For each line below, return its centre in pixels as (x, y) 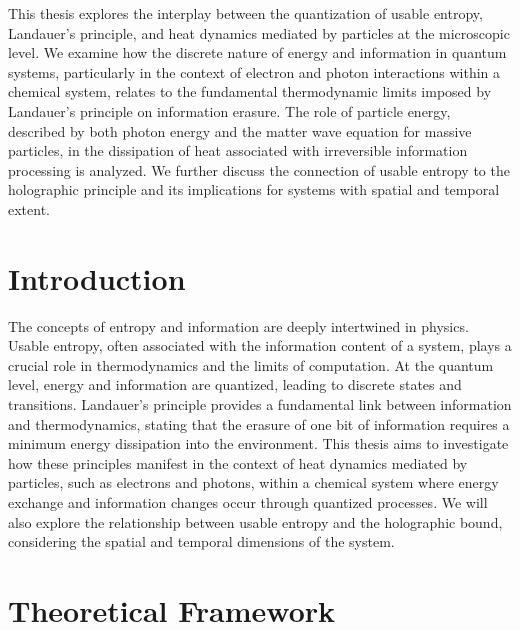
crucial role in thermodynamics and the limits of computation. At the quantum (251, 364)
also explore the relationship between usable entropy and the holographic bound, (255, 521)
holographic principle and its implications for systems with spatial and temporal (254, 189)
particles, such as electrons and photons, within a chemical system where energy (253, 482)
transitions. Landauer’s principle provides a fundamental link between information (260, 404)
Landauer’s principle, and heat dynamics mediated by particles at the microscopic (259, 32)
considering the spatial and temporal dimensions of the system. (201, 541)
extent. (29, 208)
